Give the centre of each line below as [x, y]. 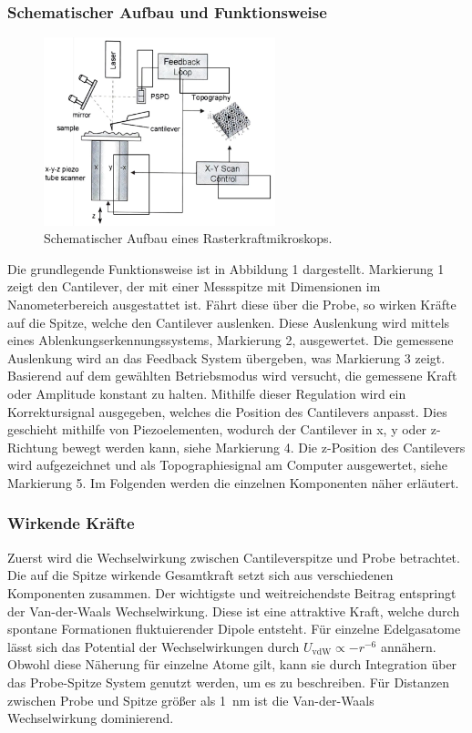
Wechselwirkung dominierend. [91, 718]
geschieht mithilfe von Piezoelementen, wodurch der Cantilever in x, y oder [217, 429]
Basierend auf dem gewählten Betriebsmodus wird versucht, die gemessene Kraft [232, 376]
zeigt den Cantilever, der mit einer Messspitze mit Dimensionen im [194, 286]
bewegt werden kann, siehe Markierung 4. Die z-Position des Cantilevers [264, 447]
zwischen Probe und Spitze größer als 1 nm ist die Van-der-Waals [191, 700]
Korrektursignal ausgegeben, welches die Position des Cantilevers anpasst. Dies [227, 411]
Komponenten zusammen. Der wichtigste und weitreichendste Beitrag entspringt [232, 592]
